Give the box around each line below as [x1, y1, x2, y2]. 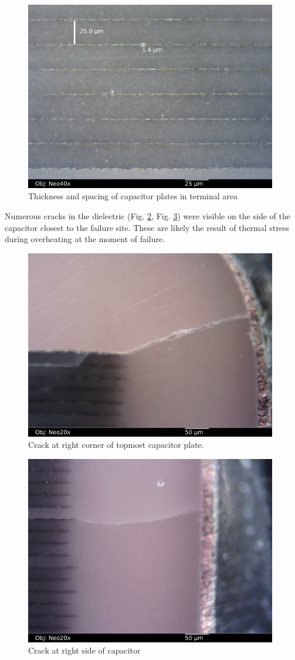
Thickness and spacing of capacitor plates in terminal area [28, 190, 238, 202]
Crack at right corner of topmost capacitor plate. [28, 438, 204, 451]
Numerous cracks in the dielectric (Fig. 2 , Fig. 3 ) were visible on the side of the [5, 209, 290, 222]
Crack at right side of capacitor [28, 644, 141, 656]
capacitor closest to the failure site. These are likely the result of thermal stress [5, 221, 289, 233]
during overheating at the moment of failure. [5, 233, 165, 245]
